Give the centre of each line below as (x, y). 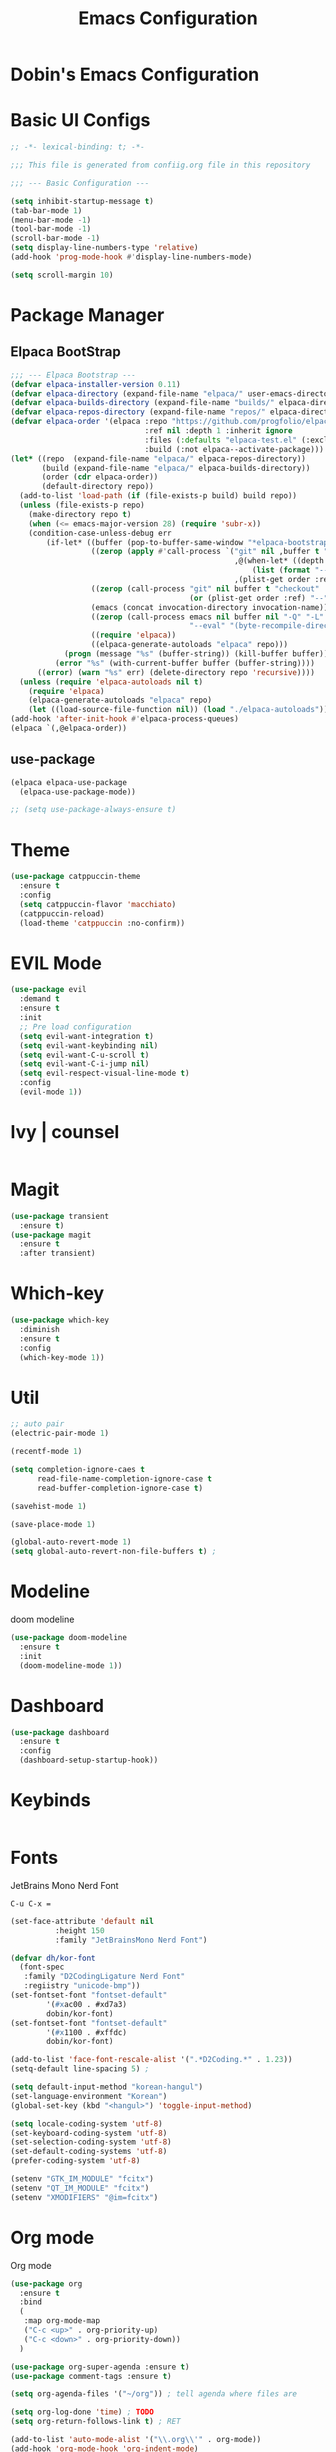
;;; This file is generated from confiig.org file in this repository (160, 165)
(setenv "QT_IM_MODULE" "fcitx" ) (80, 2188)
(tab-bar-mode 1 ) (46, 210)
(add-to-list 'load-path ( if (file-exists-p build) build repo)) (158, 496)
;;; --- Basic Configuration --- (80, 183)
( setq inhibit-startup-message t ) (82, 201)
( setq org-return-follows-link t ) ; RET (96, 2422)
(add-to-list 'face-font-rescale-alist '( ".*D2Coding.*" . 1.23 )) (151, 2060)
